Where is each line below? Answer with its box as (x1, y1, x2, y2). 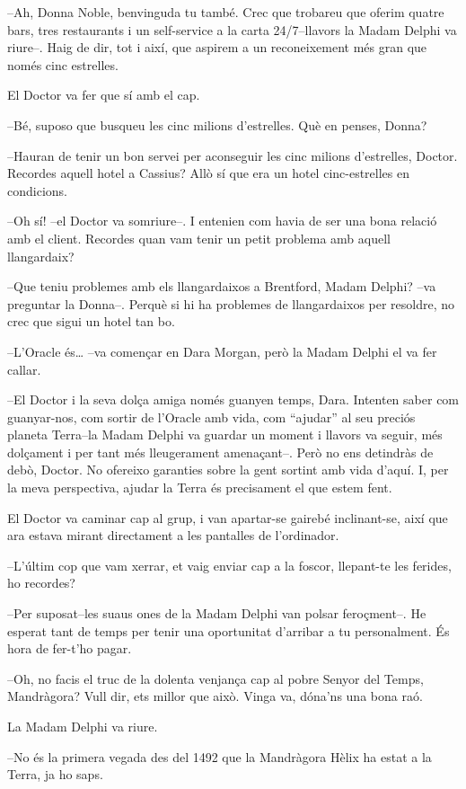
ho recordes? (7, 573, 75, 592)
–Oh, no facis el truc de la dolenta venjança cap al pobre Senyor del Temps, (7, 669, 424, 687)
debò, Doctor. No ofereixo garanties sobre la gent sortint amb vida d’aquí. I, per (7, 460, 449, 479)
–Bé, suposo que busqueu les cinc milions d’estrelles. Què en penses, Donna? (7, 115, 427, 134)
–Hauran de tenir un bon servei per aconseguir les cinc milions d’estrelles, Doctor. (7, 146, 458, 164)
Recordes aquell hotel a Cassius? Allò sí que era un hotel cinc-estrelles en (7, 164, 409, 182)
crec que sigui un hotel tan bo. (7, 312, 175, 331)
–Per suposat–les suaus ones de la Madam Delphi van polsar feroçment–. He (7, 604, 426, 623)
